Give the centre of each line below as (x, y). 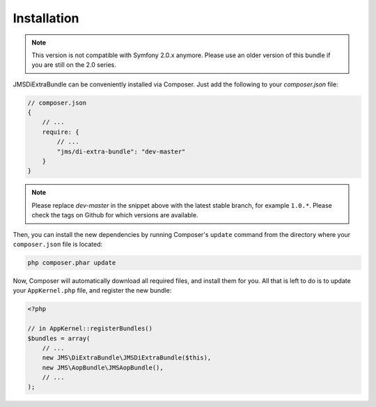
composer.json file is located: (58, 244)
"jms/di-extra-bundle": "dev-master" (121, 151)
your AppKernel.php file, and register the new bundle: (92, 291)
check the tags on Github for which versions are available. (115, 215)
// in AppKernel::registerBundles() (90, 329)
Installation (46, 18)
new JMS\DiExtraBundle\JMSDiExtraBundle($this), (127, 358)
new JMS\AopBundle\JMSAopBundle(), (103, 367)
